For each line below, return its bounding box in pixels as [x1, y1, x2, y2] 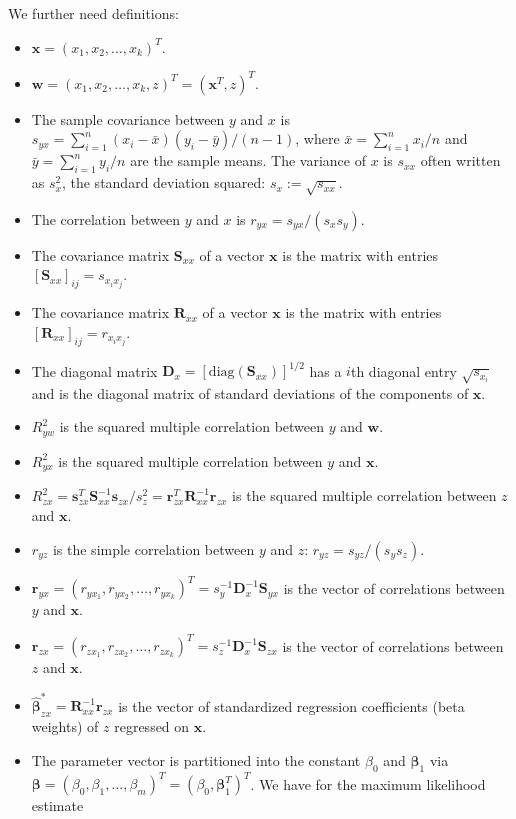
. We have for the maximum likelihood [250, 773, 486, 794]
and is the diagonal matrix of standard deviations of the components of [31, 382, 469, 403]
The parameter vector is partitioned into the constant [31, 749, 361, 770]
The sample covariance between [31, 108, 225, 129]
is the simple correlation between [52, 538, 255, 559]
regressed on [114, 716, 190, 737]
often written [420, 150, 501, 171]
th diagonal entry [350, 360, 457, 381]
